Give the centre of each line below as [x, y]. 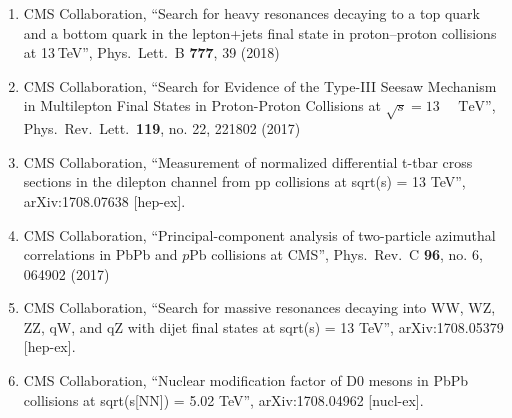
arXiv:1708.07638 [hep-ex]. [104, 200]
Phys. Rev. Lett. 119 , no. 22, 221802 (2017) [162, 128]
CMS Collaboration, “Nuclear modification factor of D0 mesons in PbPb [246, 380]
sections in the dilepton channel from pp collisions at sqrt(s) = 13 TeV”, [244, 181]
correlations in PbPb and [100, 254]
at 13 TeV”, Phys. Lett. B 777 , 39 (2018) [151, 52]
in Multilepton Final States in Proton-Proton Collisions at [202, 105]
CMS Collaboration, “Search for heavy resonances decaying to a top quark [251, 13]
